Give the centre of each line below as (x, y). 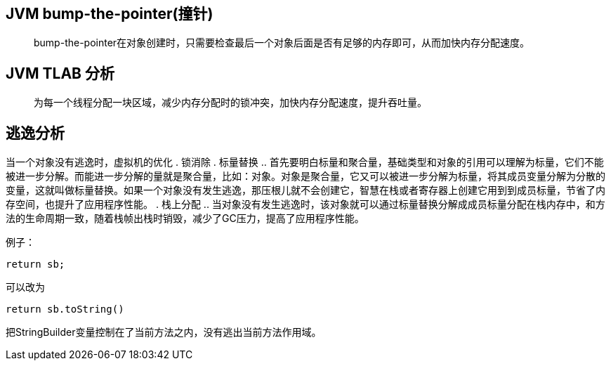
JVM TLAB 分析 (60, 73)
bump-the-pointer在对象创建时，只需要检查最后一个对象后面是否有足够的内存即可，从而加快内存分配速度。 (282, 43)
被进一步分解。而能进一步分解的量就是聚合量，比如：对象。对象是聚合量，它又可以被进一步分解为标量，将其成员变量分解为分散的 (305, 176)
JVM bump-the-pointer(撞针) (110, 14)
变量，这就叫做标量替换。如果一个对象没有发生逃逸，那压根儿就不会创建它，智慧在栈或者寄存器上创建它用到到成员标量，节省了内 (305, 190)
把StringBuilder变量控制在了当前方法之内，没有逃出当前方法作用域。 (164, 332)
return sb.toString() (65, 309)
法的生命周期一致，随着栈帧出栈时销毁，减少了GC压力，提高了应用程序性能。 (185, 218)
